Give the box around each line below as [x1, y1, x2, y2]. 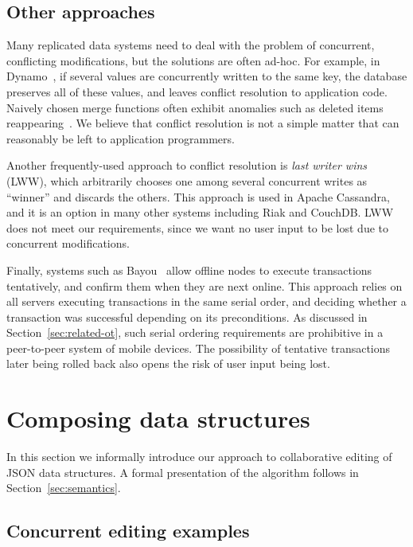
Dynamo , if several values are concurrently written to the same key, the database [6, 68, 407, 84]
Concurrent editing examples [6, 518, 250, 543]
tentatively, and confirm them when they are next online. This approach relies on [6, 277, 403, 294]
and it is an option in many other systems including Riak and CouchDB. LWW [6, 204, 394, 221]
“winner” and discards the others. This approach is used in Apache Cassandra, [6, 188, 390, 205]
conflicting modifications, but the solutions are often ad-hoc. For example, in [6, 52, 380, 68]
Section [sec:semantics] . [6, 479, 121, 496]
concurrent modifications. [6, 235, 130, 252]
